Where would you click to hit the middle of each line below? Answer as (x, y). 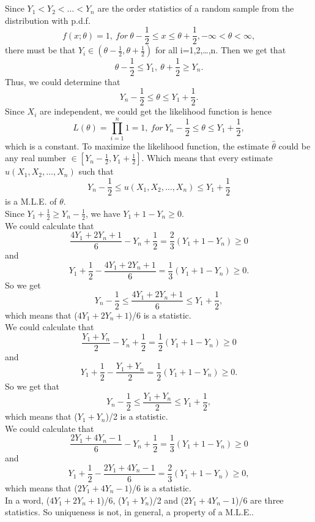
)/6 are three (259, 500)
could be (295, 146)
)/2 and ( (167, 500)
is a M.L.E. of (31, 201)
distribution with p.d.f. (48, 20)
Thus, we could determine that (63, 81)
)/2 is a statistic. (137, 416)
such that (96, 171)
